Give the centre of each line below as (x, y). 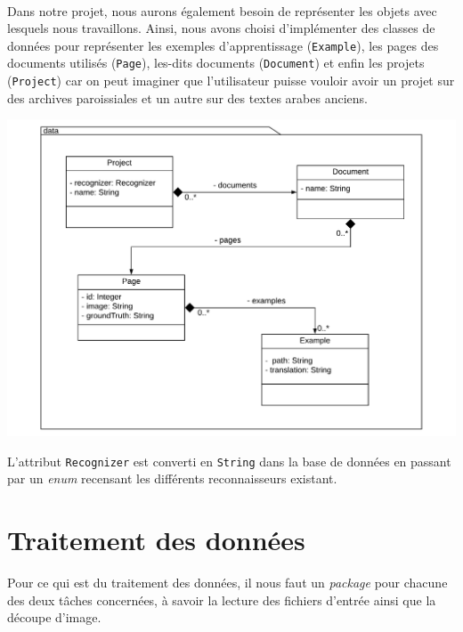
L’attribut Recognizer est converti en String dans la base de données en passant (229, 461)
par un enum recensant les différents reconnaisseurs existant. (172, 478)
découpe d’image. (54, 617)
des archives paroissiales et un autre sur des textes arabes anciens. (187, 97)
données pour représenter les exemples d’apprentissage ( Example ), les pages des (223, 45)
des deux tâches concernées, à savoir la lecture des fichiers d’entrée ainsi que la (222, 600)
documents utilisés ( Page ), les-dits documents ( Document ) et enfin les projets (216, 63)
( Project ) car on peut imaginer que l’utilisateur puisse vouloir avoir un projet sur (231, 81)
